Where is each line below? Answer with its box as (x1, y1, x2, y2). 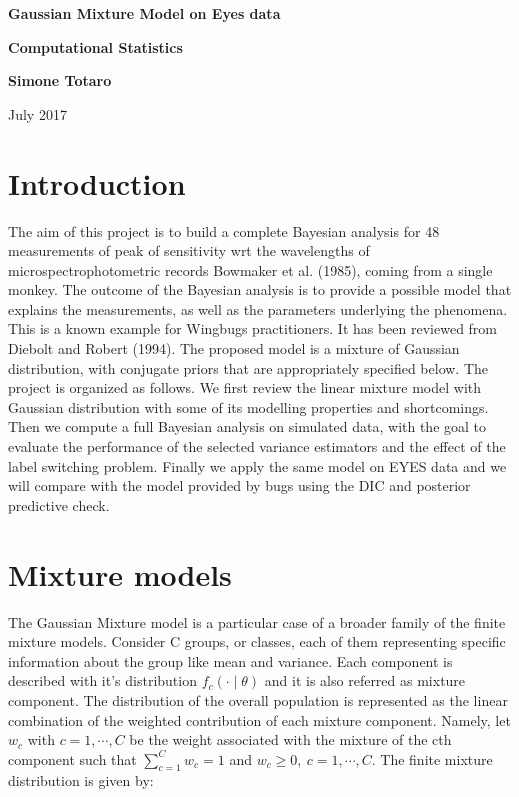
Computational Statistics (8, 36, 183, 57)
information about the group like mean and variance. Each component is (8, 650, 453, 671)
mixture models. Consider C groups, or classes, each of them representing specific (8, 631, 506, 652)
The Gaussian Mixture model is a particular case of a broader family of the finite (8, 611, 506, 632)
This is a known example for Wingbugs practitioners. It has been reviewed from (8, 318, 498, 339)
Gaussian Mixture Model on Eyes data (8, 3, 281, 23)
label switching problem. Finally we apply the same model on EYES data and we (8, 455, 507, 476)
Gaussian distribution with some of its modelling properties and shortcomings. (8, 396, 489, 417)
